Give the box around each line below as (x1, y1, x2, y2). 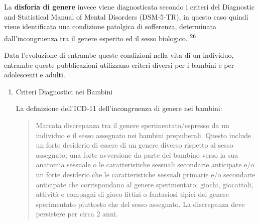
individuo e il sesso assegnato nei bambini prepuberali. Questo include (36, 130, 251, 140)
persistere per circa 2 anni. (36, 208, 118, 219)
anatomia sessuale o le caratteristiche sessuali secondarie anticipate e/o (36, 159, 254, 170)
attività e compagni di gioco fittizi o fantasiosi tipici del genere (36, 189, 229, 199)
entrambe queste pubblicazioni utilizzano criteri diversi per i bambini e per (4, 59, 234, 70)
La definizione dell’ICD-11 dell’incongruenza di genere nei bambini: (16, 103, 222, 114)
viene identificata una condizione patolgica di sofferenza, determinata (4, 21, 216, 32)
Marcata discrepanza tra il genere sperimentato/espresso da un (36, 120, 229, 130)
